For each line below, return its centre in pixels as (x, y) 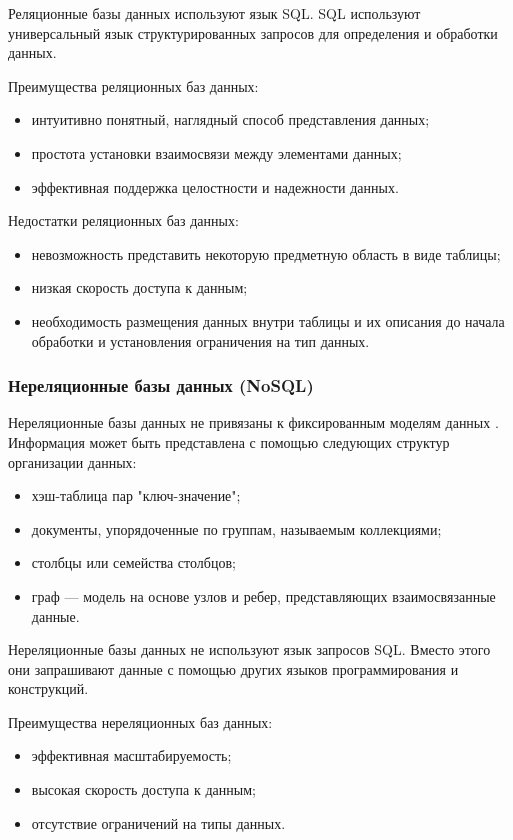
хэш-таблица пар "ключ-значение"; (136, 495)
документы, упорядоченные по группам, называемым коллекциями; (236, 528)
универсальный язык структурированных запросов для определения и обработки (253, 32)
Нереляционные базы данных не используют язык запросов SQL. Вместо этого (249, 649)
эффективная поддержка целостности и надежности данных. (215, 186)
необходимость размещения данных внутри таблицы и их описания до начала (268, 320)
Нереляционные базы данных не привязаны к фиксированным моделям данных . (253, 422)
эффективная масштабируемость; (131, 755)
